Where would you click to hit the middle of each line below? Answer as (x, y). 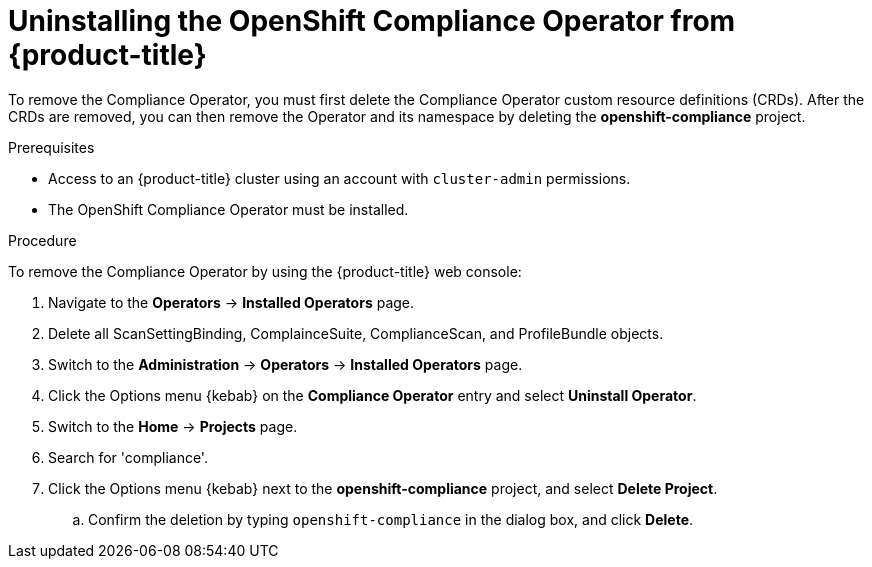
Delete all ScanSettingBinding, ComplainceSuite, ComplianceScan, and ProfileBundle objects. (356, 333)
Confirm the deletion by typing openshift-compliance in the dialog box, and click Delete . (391, 519)
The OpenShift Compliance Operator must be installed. (228, 209)
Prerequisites (51, 147)
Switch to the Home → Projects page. (173, 426)
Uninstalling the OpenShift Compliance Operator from (372, 21)
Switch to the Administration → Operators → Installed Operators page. (285, 364)
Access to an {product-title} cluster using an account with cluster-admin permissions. (339, 178)
